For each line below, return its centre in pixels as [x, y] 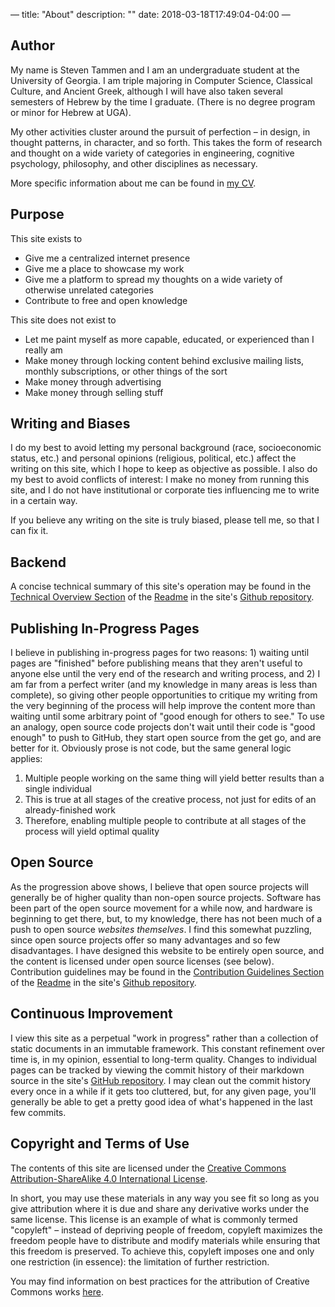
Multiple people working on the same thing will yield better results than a [174, 778]
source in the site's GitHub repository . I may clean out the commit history [160, 1080]
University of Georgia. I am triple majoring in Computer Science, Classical [161, 80]
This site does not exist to [63, 320]
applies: [26, 759]
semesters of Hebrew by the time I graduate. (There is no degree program [163, 101]
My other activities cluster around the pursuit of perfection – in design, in [160, 131]
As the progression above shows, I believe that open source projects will [159, 886]
